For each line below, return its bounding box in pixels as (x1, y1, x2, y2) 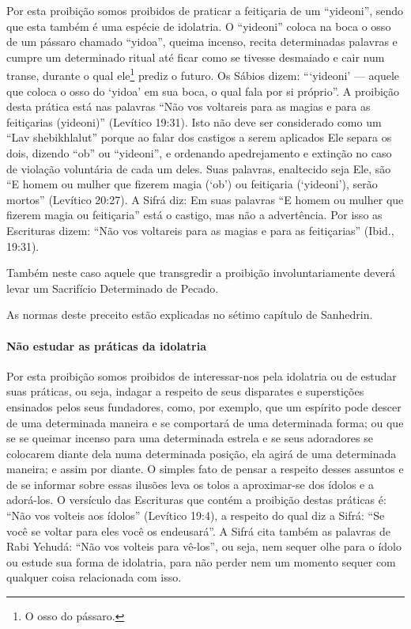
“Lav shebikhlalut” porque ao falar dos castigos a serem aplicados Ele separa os (6, 129, 392, 146)
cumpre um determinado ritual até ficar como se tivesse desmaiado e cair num (6, 48, 385, 65)
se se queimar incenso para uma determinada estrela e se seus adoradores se (6, 430, 374, 446)
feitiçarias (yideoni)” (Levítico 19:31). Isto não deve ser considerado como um (6, 113, 382, 130)
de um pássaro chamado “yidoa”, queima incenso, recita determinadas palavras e (6, 33, 398, 50)
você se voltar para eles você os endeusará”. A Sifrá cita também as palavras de (6, 522, 390, 539)
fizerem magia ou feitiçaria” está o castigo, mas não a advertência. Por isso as (6, 207, 383, 223)
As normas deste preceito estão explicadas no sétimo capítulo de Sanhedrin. (6, 306, 373, 323)
